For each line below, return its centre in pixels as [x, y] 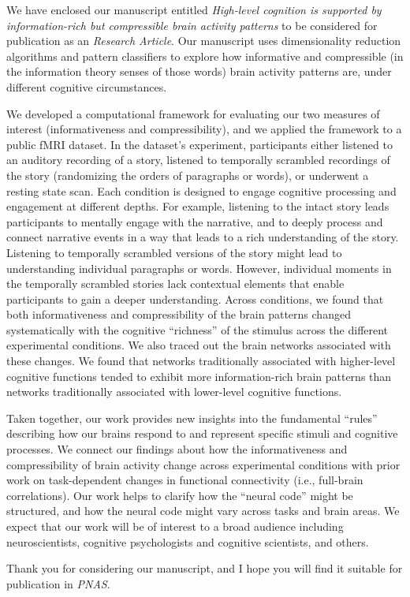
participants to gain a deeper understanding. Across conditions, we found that [195, 298]
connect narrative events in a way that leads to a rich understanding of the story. [203, 237]
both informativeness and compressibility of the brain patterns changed [179, 314]
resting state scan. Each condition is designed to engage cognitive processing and [201, 190]
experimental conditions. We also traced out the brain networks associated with [199, 345]
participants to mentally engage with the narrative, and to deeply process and [195, 221]
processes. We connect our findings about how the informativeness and [177, 449]
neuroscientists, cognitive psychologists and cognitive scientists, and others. [188, 541]
